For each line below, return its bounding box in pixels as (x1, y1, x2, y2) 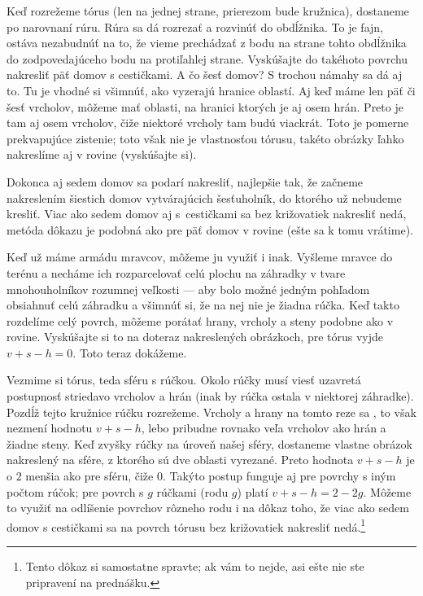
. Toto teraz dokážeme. (72, 344, 187, 361)
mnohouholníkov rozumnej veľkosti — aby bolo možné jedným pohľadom (7, 280, 370, 297)
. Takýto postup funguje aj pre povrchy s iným (162, 467, 396, 484)
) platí (237, 483, 268, 500)
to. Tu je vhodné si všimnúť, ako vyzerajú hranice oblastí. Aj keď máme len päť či (7, 81, 416, 99)
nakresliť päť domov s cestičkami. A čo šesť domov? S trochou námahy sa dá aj (7, 66, 403, 83)
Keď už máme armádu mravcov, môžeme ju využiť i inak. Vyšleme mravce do (7, 248, 393, 265)
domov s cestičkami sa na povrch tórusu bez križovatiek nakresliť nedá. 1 (7, 515, 366, 535)
